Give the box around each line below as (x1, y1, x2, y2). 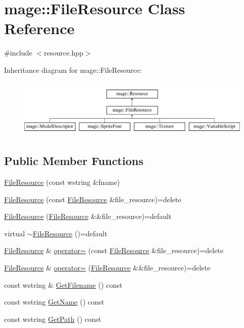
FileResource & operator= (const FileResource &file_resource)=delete (4, 245, 224, 256)
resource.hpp (44, 47, 83, 58)
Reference (4, 18, 75, 39)
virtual (4, 228, 25, 238)
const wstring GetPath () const (4, 313, 101, 324)
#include (4, 47, 33, 58)
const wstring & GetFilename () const (4, 279, 123, 290)
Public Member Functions (4, 153, 143, 169)
